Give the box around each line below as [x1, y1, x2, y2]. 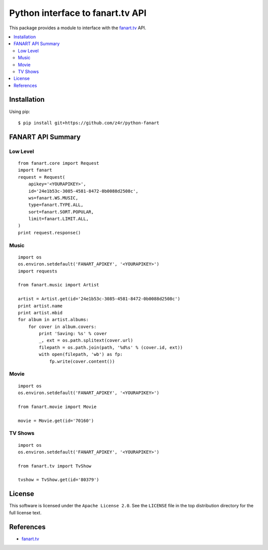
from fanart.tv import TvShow [18, 463, 92, 469]
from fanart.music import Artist [18, 282, 99, 288]
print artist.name [18, 303, 63, 309]
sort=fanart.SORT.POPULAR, [28, 209, 94, 214]
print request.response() [18, 230, 81, 235]
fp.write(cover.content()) [49, 358, 115, 364]
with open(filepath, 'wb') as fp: [39, 351, 123, 357]
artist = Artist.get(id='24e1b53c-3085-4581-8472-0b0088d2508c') [18, 296, 181, 302]
